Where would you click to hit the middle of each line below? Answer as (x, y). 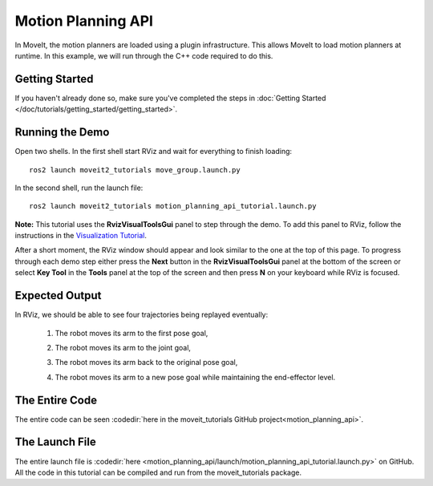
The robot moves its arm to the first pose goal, (132, 333)
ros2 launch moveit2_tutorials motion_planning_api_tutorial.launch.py (173, 206)
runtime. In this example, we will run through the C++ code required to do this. (144, 55)
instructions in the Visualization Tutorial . (81, 236)
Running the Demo (62, 132)
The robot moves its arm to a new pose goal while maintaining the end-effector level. (195, 377)
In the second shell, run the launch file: (79, 188)
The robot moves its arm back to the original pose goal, (146, 362)
